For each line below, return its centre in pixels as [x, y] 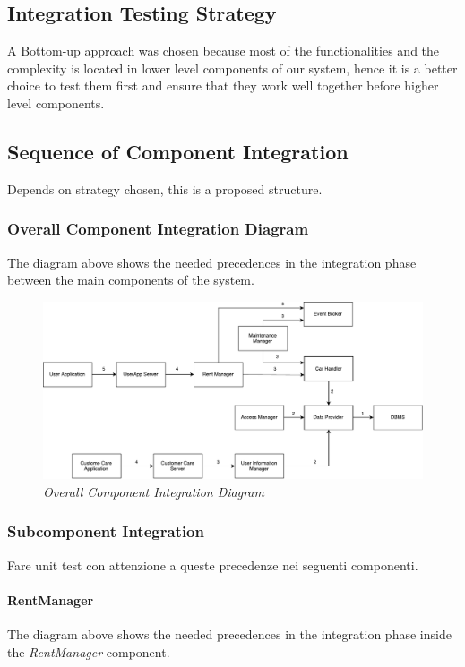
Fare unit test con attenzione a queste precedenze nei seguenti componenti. [213, 564]
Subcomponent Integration [106, 531]
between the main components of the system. [131, 280]
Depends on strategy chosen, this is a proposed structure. [165, 188]
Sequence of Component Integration [178, 151]
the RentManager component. [89, 651]
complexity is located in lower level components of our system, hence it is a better [232, 68]
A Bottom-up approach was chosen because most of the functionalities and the [224, 51]
